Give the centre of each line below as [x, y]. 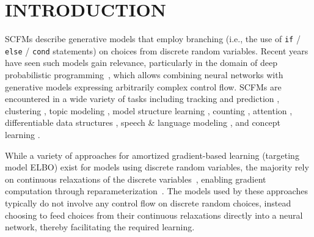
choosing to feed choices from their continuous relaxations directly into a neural [154, 215]
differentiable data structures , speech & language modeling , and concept [143, 122]
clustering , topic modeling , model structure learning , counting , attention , [149, 110]
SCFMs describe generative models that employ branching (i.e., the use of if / [153, 39]
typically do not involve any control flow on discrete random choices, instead [148, 202]
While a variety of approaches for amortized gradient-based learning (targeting [152, 155]
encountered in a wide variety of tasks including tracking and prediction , [142, 99]
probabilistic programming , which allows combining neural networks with [144, 75]
